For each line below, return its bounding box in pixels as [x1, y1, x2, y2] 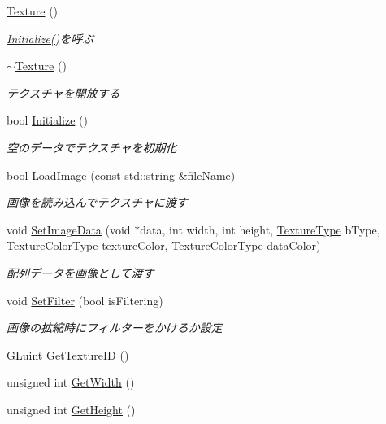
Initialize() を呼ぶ [7, 29, 94, 46]
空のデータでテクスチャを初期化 [7, 138, 177, 155]
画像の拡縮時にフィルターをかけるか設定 [7, 319, 223, 336]
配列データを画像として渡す [7, 264, 154, 281]
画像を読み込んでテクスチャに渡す [7, 194, 188, 211]
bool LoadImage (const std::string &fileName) [7, 166, 236, 183]
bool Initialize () [7, 111, 88, 129]
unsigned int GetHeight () [7, 400, 136, 417]
